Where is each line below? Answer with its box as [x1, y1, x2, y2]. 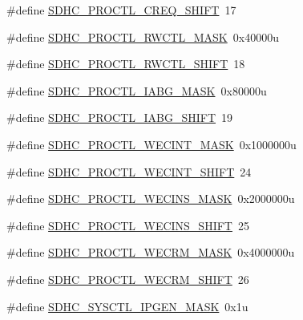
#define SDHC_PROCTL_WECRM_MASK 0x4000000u [6, 244, 295, 261]
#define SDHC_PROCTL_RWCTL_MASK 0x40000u [6, 28, 279, 45]
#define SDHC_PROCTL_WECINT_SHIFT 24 [6, 163, 252, 180]
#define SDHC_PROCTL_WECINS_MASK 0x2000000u [6, 190, 295, 207]
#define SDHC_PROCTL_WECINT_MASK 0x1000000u [6, 136, 297, 152]
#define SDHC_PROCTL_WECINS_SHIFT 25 [6, 217, 249, 233]
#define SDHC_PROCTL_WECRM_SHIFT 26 [6, 270, 249, 287]
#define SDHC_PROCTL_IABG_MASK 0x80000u [6, 82, 267, 99]
